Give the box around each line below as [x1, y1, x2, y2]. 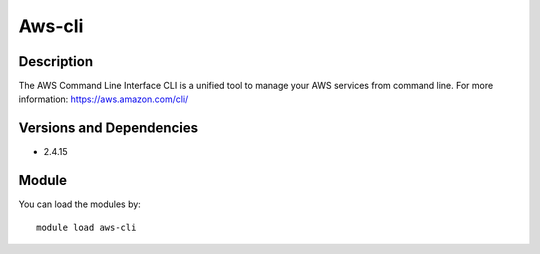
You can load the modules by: [18, 198, 142, 210]
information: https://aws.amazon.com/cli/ [18, 93, 189, 105]
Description [18, 53, 94, 70]
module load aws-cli [36, 221, 137, 233]
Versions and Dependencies [18, 120, 199, 137]
